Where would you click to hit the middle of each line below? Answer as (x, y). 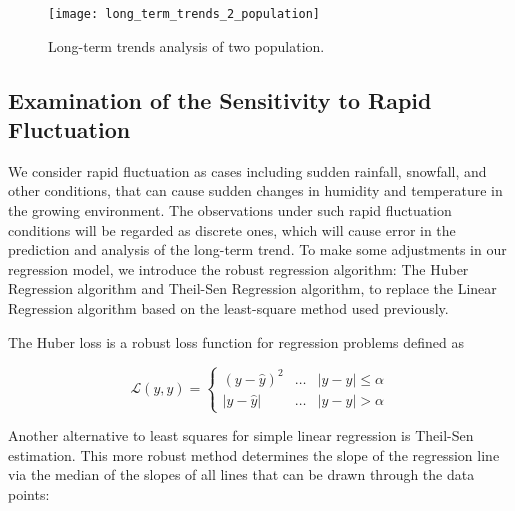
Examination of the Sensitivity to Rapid (220, 99)
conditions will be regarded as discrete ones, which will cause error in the (232, 229)
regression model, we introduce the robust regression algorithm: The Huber (238, 268)
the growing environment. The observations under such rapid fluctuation (230, 210)
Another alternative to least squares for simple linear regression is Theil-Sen (241, 435)
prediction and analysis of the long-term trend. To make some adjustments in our (257, 249)
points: (29, 494)
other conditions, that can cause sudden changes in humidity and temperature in (255, 190)
